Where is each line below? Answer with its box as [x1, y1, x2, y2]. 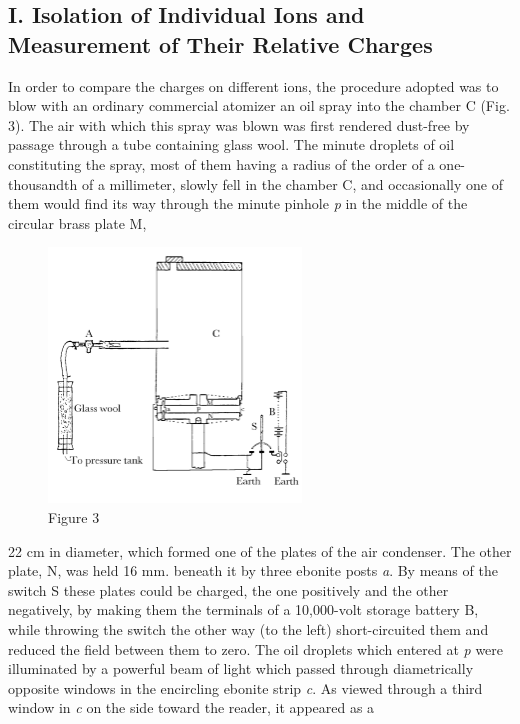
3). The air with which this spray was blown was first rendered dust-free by [8, 114, 470, 135]
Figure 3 [48, 507, 100, 528]
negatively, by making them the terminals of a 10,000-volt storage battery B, [8, 599, 479, 620]
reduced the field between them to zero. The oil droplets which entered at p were [8, 638, 504, 659]
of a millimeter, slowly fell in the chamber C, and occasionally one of [81, 173, 503, 194]
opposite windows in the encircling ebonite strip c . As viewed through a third [8, 677, 483, 698]
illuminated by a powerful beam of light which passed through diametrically [8, 658, 474, 679]
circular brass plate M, [8, 212, 147, 233]
